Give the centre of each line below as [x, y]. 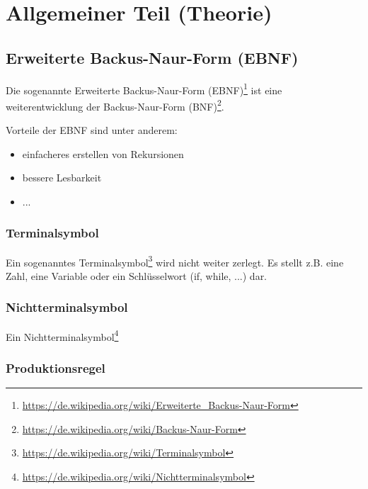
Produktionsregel [56, 367]
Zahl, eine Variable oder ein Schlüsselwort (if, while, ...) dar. [137, 275]
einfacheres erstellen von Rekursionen [103, 153]
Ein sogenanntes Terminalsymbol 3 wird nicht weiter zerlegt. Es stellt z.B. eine [175, 261]
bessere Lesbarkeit [62, 178]
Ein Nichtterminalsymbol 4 [62, 335]
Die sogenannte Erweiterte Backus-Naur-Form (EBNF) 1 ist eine [144, 89]
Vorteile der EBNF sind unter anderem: [92, 130]
